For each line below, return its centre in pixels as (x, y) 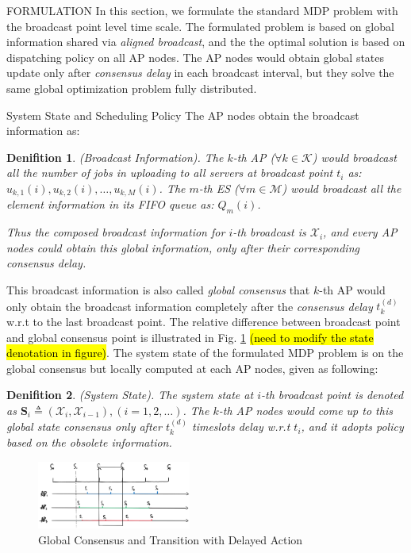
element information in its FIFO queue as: (110, 204)
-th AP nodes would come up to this (305, 410)
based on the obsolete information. (89, 442)
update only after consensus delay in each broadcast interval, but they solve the (200, 73)
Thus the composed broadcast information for (116, 232)
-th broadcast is (269, 232)
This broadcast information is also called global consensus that (158, 289)
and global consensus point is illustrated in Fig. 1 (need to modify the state (190, 337)
